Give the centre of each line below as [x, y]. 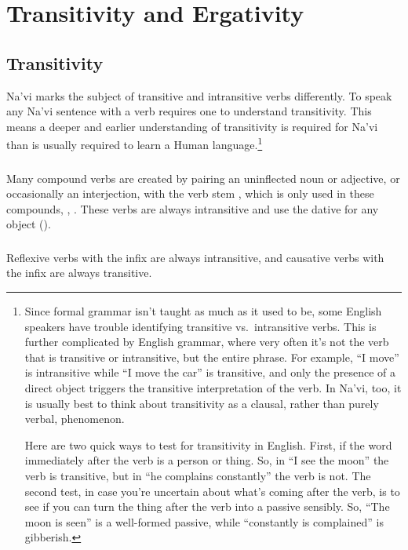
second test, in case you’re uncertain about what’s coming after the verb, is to [212, 491]
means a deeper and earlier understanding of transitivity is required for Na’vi [192, 126]
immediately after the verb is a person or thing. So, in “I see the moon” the [207, 460]
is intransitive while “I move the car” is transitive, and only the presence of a [210, 372]
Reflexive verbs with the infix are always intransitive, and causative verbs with [195, 257]
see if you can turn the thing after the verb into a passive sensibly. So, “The [207, 506]
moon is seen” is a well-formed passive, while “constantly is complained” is [204, 521]
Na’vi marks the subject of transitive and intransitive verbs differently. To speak [199, 95]
